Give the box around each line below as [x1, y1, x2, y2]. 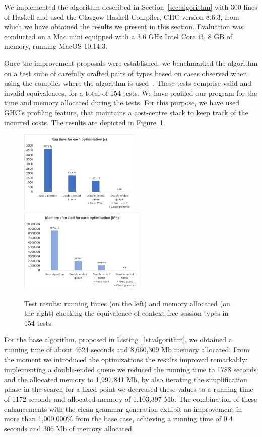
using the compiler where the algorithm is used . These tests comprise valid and [4, 78, 252, 88]
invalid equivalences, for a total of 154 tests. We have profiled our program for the [4, 87, 257, 98]
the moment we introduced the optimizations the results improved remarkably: [4, 354, 248, 365]
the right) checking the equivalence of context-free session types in [24, 308, 229, 318]
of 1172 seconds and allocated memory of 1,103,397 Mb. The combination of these [4, 394, 257, 404]
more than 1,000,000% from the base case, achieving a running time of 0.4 [4, 413, 233, 424]
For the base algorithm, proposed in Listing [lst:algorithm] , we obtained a [4, 334, 232, 345]
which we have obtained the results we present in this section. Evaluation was [4, 21, 244, 32]
